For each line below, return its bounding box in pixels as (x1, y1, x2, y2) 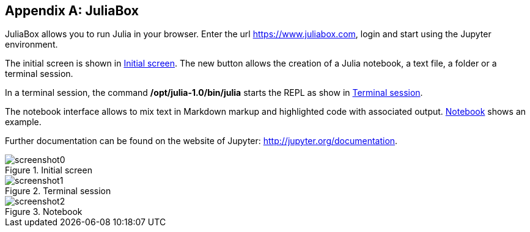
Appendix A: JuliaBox (5, 3, 139, 18)
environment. (5, 39, 58, 50)
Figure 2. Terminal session (5, 186, 111, 197)
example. (5, 117, 42, 128)
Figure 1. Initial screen (5, 165, 92, 176)
